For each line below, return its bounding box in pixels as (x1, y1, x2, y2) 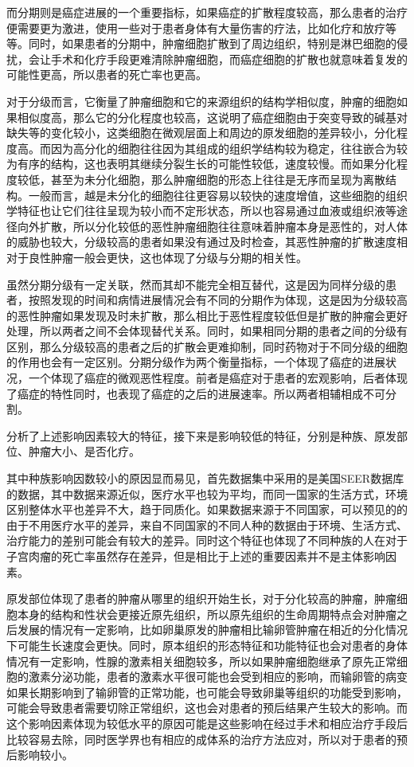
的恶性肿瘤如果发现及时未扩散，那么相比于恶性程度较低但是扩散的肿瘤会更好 (6, 307, 408, 323)
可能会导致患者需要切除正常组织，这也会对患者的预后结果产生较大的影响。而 (6, 699, 408, 716)
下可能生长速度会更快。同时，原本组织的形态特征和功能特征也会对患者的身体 (6, 636, 408, 653)
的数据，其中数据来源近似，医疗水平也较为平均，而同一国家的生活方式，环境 (6, 485, 408, 502)
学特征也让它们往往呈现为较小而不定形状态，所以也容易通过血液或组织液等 (6, 202, 396, 219)
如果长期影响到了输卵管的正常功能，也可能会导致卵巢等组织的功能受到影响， (6, 683, 408, 700)
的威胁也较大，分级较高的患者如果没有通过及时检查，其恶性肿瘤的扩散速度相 (6, 233, 408, 250)
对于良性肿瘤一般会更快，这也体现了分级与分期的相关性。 (6, 248, 307, 265)
